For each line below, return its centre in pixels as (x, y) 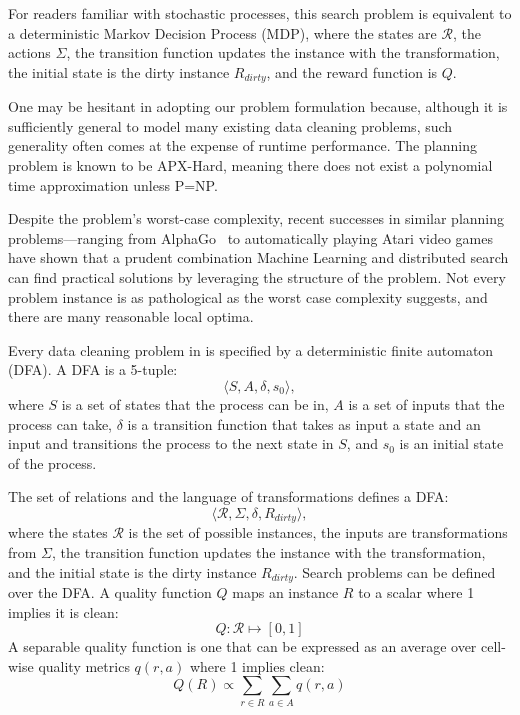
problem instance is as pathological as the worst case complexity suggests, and (248, 296)
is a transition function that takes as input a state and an (304, 423)
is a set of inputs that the (426, 403)
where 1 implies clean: (257, 665)
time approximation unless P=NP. (113, 184)
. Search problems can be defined (394, 571)
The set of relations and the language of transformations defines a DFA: (228, 496)
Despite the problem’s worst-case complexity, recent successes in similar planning (256, 218)
